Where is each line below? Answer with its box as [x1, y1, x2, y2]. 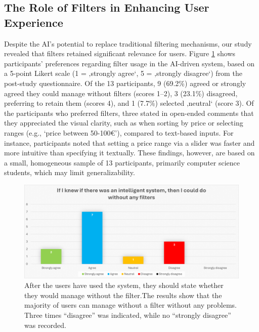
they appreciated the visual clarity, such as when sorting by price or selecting [4, 117, 243, 128]
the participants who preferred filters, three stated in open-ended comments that [4, 107, 254, 118]
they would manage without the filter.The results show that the [24, 289, 222, 300]
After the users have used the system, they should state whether [24, 280, 224, 290]
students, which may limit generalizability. [4, 167, 135, 178]
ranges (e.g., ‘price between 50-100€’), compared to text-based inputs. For [4, 127, 234, 138]
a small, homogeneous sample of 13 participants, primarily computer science [4, 157, 240, 168]
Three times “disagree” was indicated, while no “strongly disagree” [24, 309, 231, 320]
